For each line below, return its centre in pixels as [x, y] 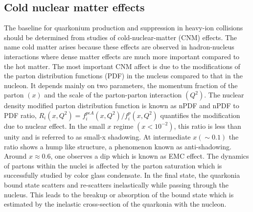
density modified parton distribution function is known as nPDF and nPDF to [122, 106]
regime [123, 126]
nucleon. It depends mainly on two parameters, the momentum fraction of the [121, 85]
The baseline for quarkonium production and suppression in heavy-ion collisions [124, 28]
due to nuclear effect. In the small [55, 126]
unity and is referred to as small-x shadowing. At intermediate [97, 136]
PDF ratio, [20, 115]
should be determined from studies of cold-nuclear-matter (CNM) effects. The [121, 37]
